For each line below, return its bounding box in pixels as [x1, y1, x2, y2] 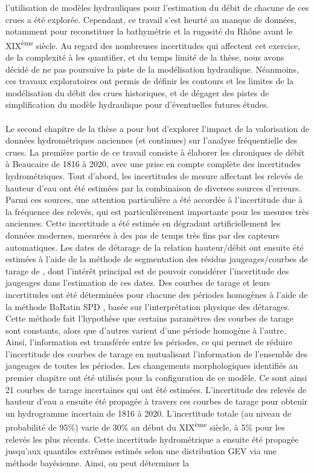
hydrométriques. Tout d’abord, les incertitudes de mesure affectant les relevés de [5, 169, 303, 182]
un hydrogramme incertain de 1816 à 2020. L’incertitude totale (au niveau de [5, 406, 292, 419]
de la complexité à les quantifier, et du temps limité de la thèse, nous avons [5, 51, 284, 64]
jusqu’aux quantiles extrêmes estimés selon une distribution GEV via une [5, 445, 277, 457]
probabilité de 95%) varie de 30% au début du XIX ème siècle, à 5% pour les [5, 419, 285, 434]
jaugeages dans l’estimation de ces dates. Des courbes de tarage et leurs [5, 276, 271, 289]
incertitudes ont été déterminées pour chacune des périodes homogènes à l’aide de [5, 288, 308, 300]
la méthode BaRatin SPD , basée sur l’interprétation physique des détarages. [5, 300, 290, 313]
